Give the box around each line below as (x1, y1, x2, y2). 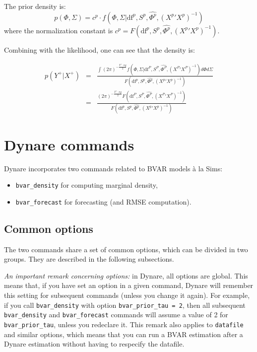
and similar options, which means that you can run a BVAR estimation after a (4, 329, 243, 339)
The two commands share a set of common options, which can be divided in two (4, 244, 248, 254)
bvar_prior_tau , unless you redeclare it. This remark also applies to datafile (4, 319, 244, 329)
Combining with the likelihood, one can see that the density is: (4, 44, 195, 55)
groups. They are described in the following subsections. (4, 254, 174, 264)
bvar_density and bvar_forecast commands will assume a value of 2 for (4, 309, 228, 320)
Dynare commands (4, 134, 134, 154)
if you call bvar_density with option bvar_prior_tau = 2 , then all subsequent (4, 299, 246, 310)
